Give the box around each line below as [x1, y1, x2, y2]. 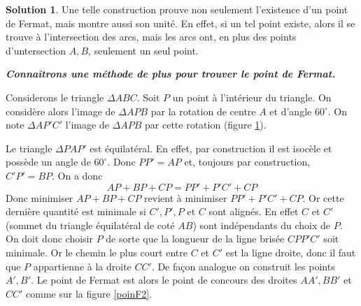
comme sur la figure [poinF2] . [26, 286, 153, 300]
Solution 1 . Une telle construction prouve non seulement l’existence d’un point [6, 2, 348, 16]
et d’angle [269, 103, 312, 118]
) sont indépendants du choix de [192, 217, 331, 232]
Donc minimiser [6, 190, 73, 205]
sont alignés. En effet [208, 204, 299, 219]
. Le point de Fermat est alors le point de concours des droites [31, 272, 297, 287]
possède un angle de [6, 154, 91, 169]
